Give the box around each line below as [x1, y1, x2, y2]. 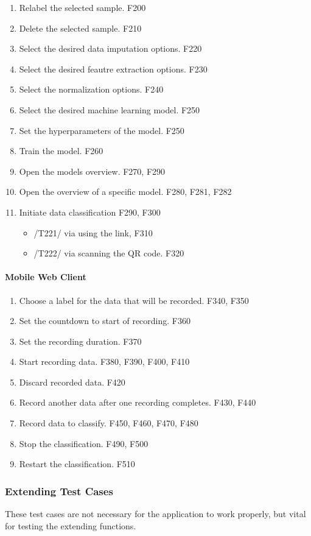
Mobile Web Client [5, 270, 86, 283]
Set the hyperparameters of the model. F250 [19, 124, 184, 136]
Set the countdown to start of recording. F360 [19, 314, 190, 327]
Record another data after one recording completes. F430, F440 [19, 396, 256, 409]
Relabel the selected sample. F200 [19, 1, 146, 13]
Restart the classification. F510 [19, 457, 135, 470]
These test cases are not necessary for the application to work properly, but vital [5, 507, 306, 520]
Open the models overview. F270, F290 [19, 164, 166, 177]
